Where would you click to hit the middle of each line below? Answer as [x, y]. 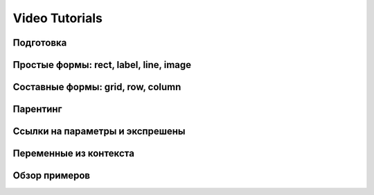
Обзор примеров [51, 176]
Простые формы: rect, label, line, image [102, 65]
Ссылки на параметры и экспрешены [99, 132]
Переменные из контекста [74, 154]
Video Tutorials [58, 18]
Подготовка [40, 43]
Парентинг [37, 109]
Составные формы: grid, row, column [97, 87]
